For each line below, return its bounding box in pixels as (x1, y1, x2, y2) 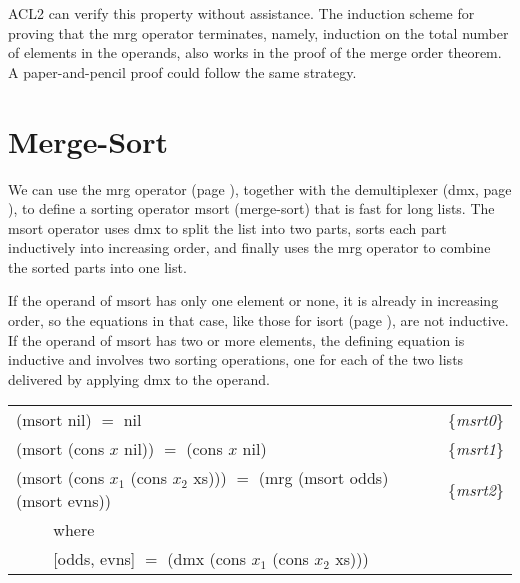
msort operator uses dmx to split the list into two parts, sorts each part (8, 217, 447, 238)
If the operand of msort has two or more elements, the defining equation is (8, 329, 465, 350)
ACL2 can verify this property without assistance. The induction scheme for (8, 3, 475, 23)
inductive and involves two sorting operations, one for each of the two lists (8, 349, 464, 370)
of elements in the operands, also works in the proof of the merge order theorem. (8, 42, 502, 63)
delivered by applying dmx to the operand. (8, 368, 270, 389)
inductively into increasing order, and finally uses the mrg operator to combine (8, 237, 491, 258)
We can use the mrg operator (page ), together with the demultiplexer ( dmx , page (8, 178, 512, 199)
